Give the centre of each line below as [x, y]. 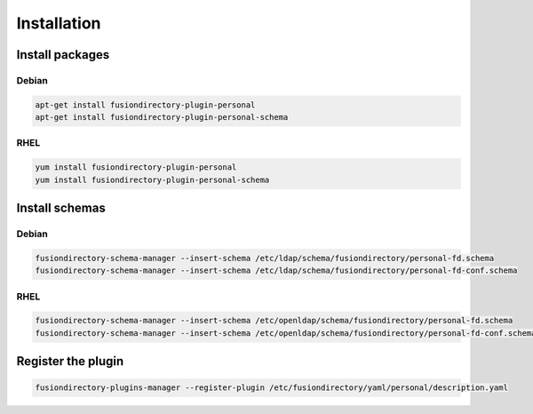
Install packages [63, 55]
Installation [59, 23]
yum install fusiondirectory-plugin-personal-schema [152, 179]
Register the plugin [70, 361]
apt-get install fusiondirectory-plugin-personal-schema [162, 117]
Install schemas [61, 208]
